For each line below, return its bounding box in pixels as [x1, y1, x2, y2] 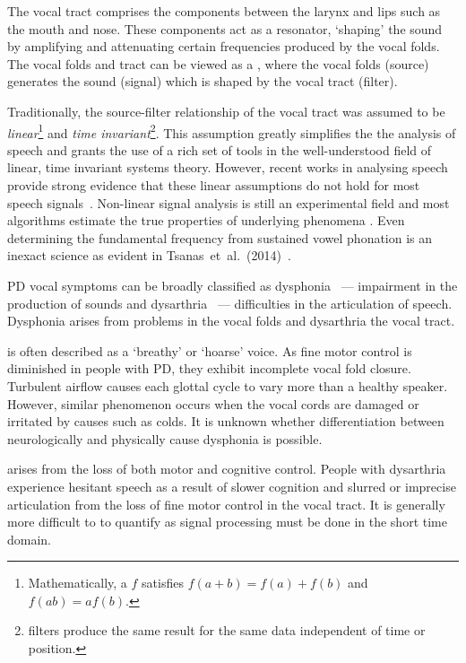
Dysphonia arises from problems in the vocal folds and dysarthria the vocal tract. [7, 311, 455, 330]
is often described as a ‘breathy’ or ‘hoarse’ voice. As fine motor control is [7, 341, 412, 360]
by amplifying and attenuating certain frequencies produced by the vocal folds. [7, 37, 440, 56]
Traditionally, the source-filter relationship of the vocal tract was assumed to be [7, 101, 445, 120]
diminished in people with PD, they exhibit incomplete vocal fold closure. [7, 359, 411, 378]
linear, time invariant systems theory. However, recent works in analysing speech [7, 158, 448, 177]
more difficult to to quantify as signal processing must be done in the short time [7, 512, 447, 531]
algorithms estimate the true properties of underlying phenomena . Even [7, 211, 405, 230]
